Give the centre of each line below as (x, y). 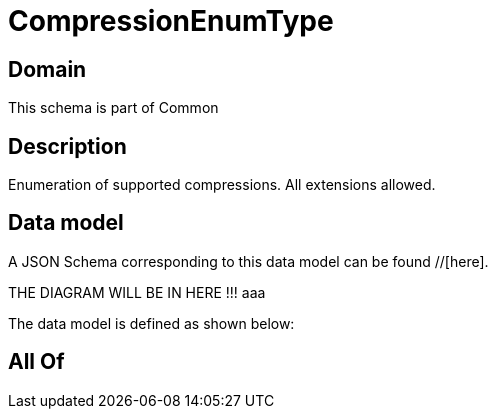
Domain (47, 69)
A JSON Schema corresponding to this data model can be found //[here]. (248, 261)
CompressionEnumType (171, 21)
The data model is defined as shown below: (151, 323)
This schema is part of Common (113, 108)
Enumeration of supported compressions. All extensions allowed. (222, 185)
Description (67, 146)
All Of (36, 362)
